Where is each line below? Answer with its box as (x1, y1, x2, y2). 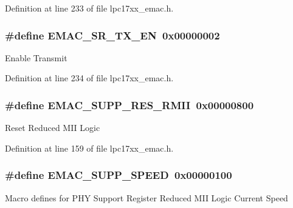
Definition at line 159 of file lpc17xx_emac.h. (5, 141, 174, 154)
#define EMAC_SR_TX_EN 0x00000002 (5, 27, 220, 42)
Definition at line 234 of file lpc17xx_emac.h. (5, 72, 174, 84)
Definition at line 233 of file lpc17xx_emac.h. (5, 2, 174, 14)
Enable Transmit (5, 51, 67, 64)
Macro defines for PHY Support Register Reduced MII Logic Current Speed (5, 191, 288, 204)
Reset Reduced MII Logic (5, 121, 100, 134)
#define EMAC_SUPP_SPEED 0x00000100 (5, 167, 232, 183)
